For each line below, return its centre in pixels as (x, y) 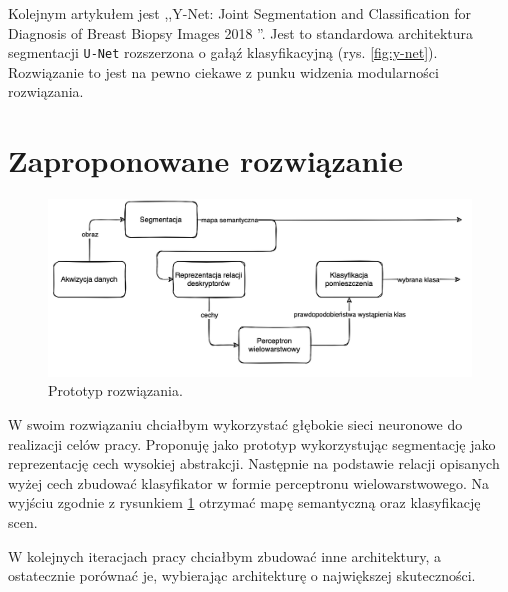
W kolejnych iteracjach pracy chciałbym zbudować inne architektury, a (225, 555)
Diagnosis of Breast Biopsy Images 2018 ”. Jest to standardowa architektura (240, 32)
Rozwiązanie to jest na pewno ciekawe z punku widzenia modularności (223, 71)
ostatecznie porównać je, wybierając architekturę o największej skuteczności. (242, 575)
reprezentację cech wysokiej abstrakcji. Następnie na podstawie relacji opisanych (254, 463)
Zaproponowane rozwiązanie (206, 160)
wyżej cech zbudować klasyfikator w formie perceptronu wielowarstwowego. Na (248, 482)
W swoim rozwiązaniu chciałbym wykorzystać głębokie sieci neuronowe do (235, 423)
